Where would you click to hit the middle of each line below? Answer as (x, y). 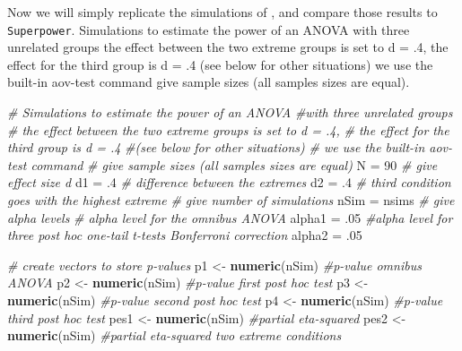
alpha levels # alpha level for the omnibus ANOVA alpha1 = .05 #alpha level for (230, 217)
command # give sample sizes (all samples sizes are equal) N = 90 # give (234, 164)
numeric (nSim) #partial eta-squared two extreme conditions (174, 335)
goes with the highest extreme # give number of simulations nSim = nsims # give (231, 200)
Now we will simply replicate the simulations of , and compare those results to (222, 12)
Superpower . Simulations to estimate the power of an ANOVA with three (209, 29)
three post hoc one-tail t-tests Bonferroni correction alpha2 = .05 (185, 235)
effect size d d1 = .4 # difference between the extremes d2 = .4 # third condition (229, 182)
